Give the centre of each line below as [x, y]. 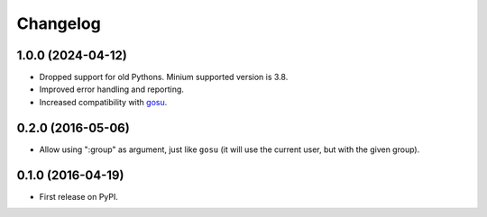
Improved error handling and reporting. [112, 89]
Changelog [59, 23]
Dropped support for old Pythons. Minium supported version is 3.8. [164, 77]
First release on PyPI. [79, 196]
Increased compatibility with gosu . [103, 102]
